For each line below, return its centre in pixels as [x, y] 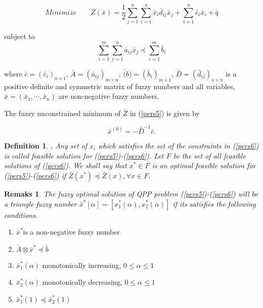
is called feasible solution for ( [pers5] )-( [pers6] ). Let [84, 155]
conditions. [21, 215]
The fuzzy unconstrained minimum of [62, 113]
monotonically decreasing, [82, 282]
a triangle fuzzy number [41, 203]
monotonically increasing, [82, 265]
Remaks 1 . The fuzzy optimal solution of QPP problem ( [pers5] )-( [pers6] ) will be [131, 193]
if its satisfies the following [214, 203]
